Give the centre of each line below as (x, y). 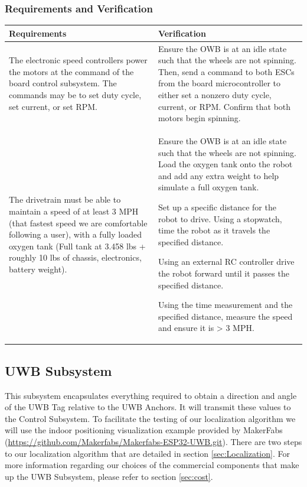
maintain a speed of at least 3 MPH (74, 211)
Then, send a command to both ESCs (226, 71)
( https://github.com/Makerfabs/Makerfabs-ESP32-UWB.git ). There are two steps (153, 441)
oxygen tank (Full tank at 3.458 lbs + (77, 246)
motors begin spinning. (199, 118)
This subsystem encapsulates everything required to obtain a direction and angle (151, 395)
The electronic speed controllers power (78, 60)
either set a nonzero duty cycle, (215, 94)
